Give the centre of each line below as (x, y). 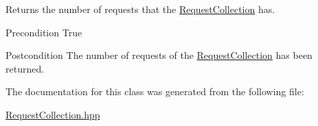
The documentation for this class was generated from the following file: (155, 91)
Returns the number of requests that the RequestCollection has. (140, 9)
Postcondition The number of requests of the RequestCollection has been (159, 55)
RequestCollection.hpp (53, 114)
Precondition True (44, 32)
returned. (25, 68)
